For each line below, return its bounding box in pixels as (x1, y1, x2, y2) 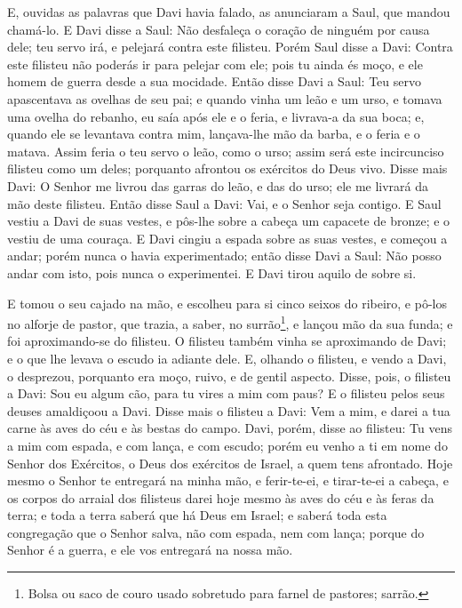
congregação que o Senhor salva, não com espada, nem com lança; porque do (7, 523, 425, 541)
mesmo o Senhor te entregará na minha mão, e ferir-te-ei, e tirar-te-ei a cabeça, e (7, 471, 449, 490)
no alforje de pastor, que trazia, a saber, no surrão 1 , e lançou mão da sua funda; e (7, 312, 453, 332)
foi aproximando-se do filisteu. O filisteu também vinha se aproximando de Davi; (7, 332, 447, 350)
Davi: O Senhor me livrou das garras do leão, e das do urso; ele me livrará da (7, 176, 429, 195)
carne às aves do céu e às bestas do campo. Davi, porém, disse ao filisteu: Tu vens (7, 419, 452, 437)
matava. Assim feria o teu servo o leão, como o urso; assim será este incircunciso (7, 141, 444, 160)
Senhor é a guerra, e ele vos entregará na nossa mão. (7, 540, 293, 559)
